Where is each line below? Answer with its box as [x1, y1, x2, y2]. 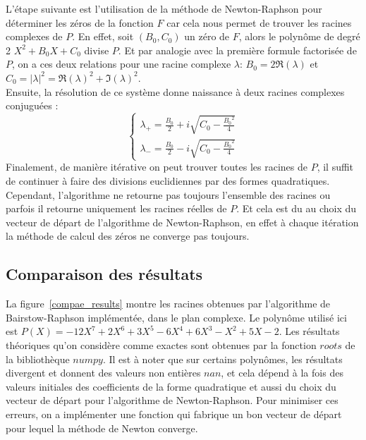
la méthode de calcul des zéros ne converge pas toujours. [6, 228, 250, 243]
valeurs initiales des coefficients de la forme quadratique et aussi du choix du [6, 379, 336, 393]
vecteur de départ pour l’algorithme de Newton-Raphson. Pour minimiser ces [6, 393, 338, 408]
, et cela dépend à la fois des [221, 365, 343, 380]
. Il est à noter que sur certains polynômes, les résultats [102, 351, 343, 366]
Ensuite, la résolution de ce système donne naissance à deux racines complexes [6, 84, 345, 99]
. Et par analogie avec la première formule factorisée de [118, 42, 357, 57]
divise [84, 42, 109, 57]
